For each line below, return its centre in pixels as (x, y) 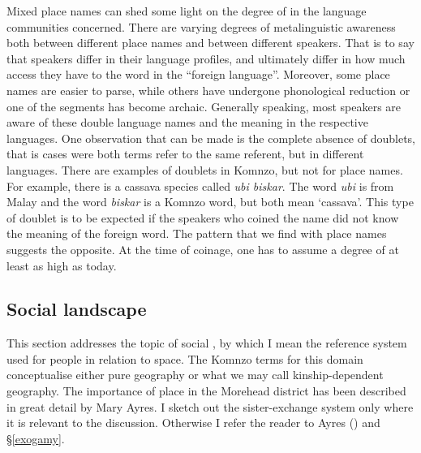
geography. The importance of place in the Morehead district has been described (206, 391)
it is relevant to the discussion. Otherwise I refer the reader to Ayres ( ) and (193, 423)
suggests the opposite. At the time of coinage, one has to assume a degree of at (203, 249)
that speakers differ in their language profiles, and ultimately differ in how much (206, 58)
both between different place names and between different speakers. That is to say (210, 43)
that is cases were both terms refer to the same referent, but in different (185, 154)
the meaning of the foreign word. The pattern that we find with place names (197, 233)
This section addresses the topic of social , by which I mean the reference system (207, 343)
